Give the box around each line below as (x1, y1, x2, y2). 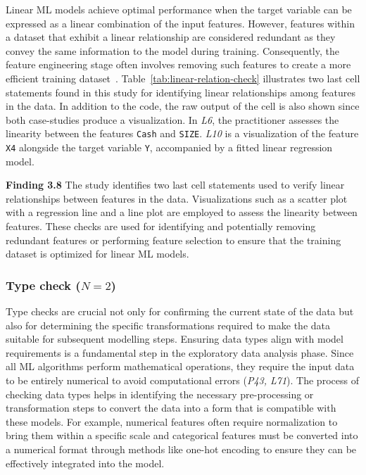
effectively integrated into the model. (6, 455, 165, 470)
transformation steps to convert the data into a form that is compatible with (6, 400, 336, 415)
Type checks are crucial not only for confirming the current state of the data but (6, 304, 354, 319)
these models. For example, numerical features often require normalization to (6, 414, 338, 429)
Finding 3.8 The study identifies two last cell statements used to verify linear (6, 177, 345, 192)
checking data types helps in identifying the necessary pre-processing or (6, 386, 314, 401)
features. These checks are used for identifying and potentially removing (6, 219, 316, 234)
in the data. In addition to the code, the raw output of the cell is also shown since (6, 99, 360, 113)
